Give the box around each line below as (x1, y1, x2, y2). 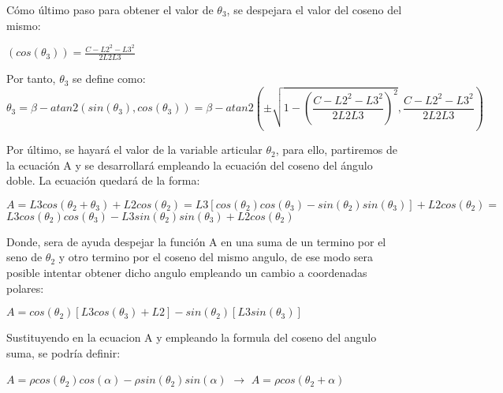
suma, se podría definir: (6, 344, 121, 361)
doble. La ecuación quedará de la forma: (6, 172, 200, 189)
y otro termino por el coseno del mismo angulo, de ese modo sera (58, 249, 374, 265)
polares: (6, 279, 44, 296)
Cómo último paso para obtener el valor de (6, 2, 214, 17)
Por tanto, (6, 70, 56, 87)
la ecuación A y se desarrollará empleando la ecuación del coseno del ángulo (6, 156, 373, 173)
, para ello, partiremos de (275, 141, 397, 158)
